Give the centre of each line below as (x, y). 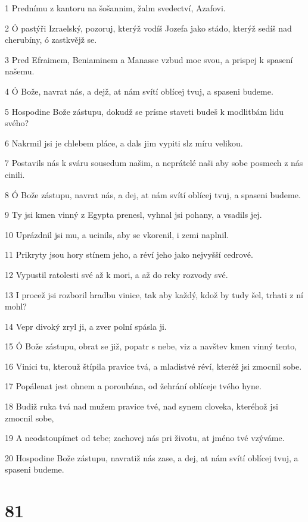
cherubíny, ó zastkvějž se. (51, 40)
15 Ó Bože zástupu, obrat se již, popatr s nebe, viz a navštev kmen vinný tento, (151, 346)
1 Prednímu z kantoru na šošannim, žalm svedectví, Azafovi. (115, 8)
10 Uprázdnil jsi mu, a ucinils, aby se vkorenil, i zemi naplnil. (117, 234)
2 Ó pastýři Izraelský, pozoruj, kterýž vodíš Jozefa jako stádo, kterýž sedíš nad (148, 28)
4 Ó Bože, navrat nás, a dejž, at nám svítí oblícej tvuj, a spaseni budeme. (139, 91)
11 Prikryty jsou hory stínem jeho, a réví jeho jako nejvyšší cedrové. (129, 254)
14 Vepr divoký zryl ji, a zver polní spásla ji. (86, 326)
